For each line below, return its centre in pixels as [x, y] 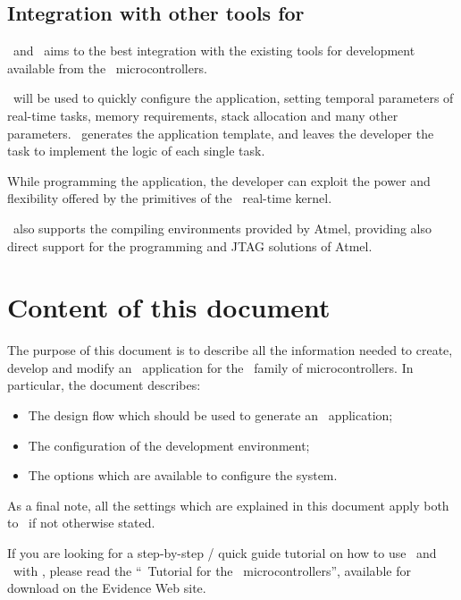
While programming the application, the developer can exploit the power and [219, 180]
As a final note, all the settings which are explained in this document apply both [228, 505]
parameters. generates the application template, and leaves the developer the [221, 133]
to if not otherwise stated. [81, 523]
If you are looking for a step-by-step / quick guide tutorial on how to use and [222, 553]
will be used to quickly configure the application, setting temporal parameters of [233, 98]
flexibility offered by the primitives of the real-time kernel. [170, 198]
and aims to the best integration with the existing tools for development [214, 51]
